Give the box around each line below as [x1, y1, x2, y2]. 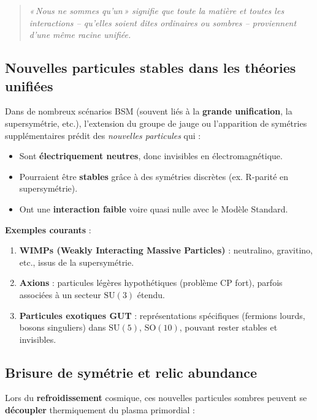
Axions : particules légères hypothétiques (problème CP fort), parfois [19, 276, 283, 289]
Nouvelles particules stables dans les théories [5, 58, 296, 77]
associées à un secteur [19, 288, 101, 301]
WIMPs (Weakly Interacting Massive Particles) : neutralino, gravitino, [19, 244, 313, 257]
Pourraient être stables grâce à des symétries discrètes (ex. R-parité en [19, 170, 289, 182]
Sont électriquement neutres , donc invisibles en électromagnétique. [19, 149, 283, 162]
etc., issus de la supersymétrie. [19, 255, 134, 268]
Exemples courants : [5, 223, 91, 236]
